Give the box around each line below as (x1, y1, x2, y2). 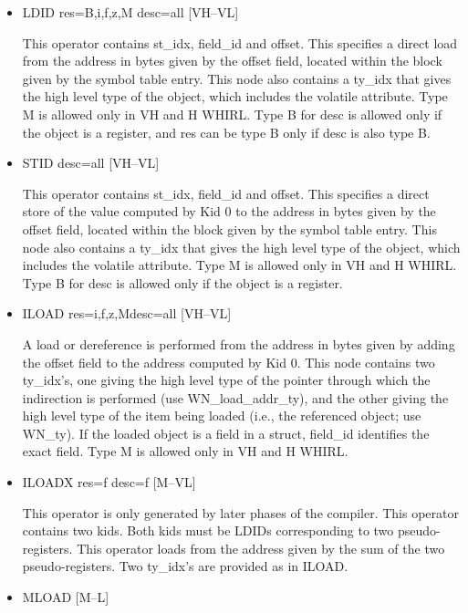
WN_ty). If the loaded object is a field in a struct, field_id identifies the (22, 423, 430, 442)
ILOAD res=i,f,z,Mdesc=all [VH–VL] (22, 304, 232, 323)
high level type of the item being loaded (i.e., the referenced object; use (22, 406, 421, 425)
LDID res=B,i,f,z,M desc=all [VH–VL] (22, 3, 239, 21)
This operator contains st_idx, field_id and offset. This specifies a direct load (22, 33, 458, 52)
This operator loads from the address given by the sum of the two (77, 538, 445, 557)
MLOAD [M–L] (22, 587, 109, 607)
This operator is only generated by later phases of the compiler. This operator (22, 503, 460, 522)
